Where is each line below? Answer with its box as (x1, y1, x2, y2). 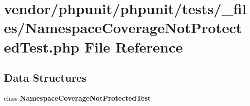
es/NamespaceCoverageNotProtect (4, 18, 242, 37)
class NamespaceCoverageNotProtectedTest (4, 92, 151, 103)
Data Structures (4, 70, 87, 85)
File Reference (84, 36, 183, 56)
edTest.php (4, 36, 79, 56)
